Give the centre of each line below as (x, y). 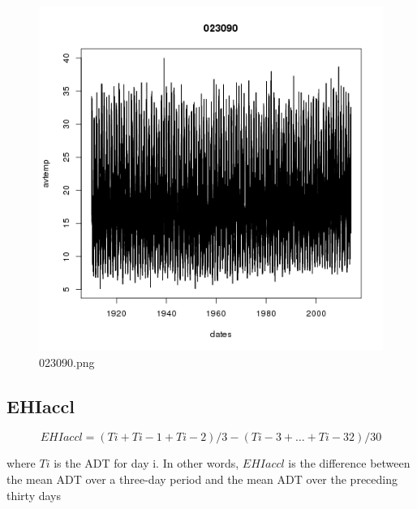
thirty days (34, 495)
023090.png (67, 362)
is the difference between (349, 463)
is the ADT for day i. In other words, (146, 463)
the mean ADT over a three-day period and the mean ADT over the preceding (202, 479)
